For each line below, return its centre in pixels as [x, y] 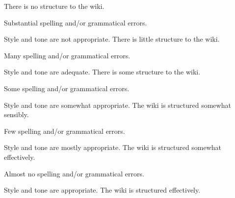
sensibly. [16, 114]
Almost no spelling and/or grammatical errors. [74, 173]
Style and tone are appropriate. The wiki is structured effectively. [102, 190]
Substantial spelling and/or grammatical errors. [76, 22]
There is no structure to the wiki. [54, 6]
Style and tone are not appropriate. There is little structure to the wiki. [112, 39]
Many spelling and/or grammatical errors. [67, 55]
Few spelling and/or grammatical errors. [65, 131]
